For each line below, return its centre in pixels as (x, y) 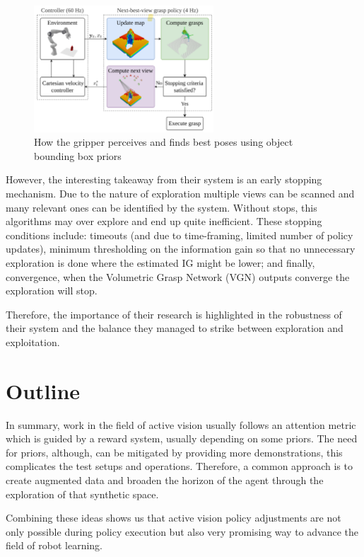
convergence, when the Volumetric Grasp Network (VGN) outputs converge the (178, 276)
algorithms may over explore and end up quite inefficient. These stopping (164, 221)
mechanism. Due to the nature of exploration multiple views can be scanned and (180, 193)
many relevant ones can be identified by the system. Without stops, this (162, 207)
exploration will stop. (52, 291)
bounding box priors (78, 155)
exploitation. (33, 341)
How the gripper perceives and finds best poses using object (164, 142)
